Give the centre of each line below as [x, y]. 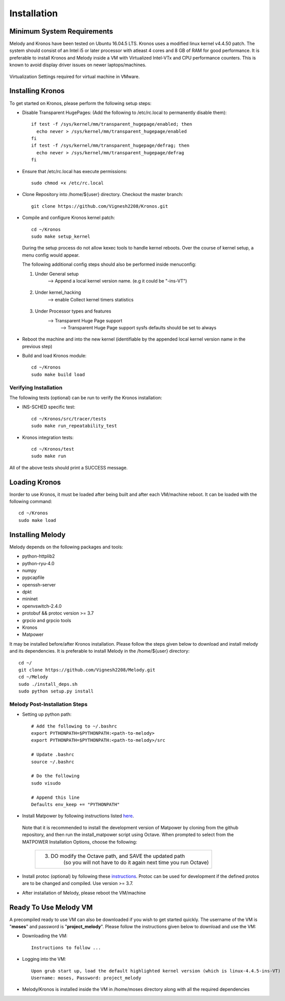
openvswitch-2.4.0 [42, 606]
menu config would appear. [51, 255]
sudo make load [37, 520]
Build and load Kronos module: [54, 356]
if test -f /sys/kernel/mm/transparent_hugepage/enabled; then [112, 124]
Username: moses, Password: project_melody [86, 978]
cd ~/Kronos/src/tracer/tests [69, 419]
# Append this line [55, 797]
